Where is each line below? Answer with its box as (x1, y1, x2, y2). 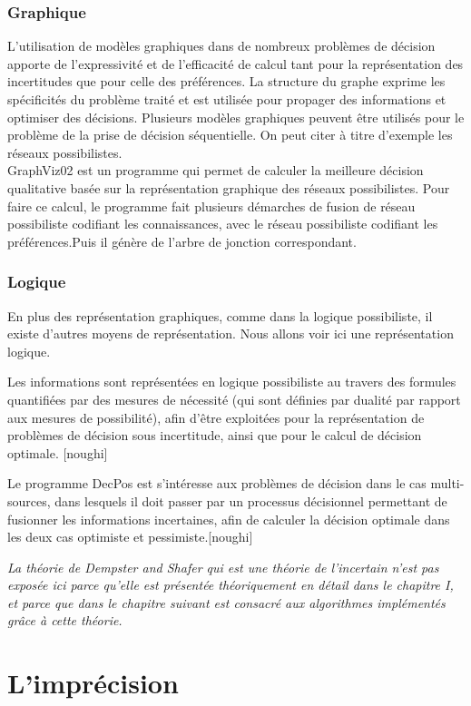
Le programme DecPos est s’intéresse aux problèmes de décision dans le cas (7, 474, 427, 493)
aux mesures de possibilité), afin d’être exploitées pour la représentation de (7, 407, 425, 427)
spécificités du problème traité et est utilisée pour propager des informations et (7, 90, 446, 108)
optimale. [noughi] (7, 443, 108, 462)
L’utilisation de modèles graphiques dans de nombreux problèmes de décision (7, 36, 436, 55)
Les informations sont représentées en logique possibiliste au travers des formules (7, 372, 456, 391)
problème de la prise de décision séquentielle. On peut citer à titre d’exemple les (7, 125, 453, 144)
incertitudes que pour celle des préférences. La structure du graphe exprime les (7, 72, 446, 91)
